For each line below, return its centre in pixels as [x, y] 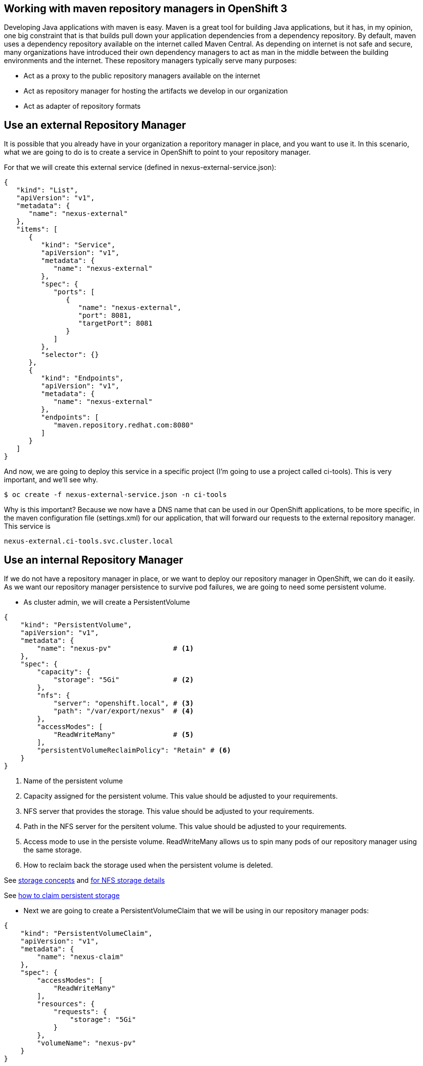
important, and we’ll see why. [51, 480]
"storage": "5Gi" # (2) [124, 680]
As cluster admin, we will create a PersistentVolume [107, 602]
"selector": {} [70, 355]
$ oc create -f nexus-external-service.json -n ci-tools [116, 495]
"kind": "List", [47, 190]
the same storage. [53, 850]
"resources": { [66, 1004]
